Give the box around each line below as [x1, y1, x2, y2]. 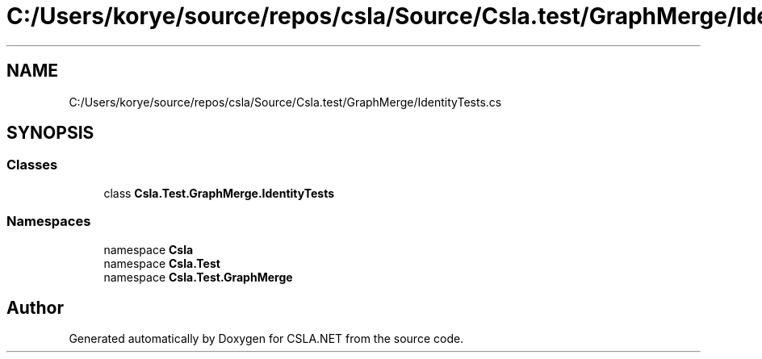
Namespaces [6, 213, 91, 230]
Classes [6, 157, 58, 173]
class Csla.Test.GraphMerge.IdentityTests [103, 186, 335, 200]
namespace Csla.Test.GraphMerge [103, 269, 293, 284]
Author [6, 297, 64, 318]
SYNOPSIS [6, 123, 94, 144]
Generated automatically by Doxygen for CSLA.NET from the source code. [69, 332, 464, 346]
